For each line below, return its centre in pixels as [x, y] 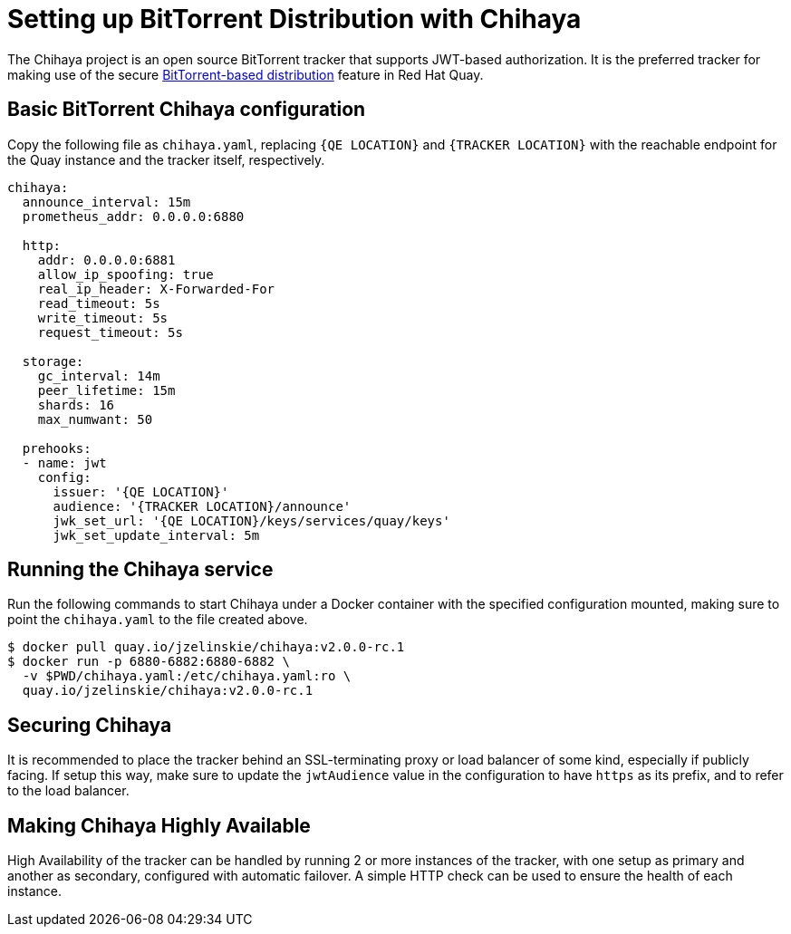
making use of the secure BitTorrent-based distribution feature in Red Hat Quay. [246, 74]
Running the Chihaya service [140, 570]
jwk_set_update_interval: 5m [156, 535]
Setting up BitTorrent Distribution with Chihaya [294, 19]
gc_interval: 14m [99, 376]
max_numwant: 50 [95, 419]
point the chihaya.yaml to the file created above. [158, 620]
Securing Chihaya [90, 725]
